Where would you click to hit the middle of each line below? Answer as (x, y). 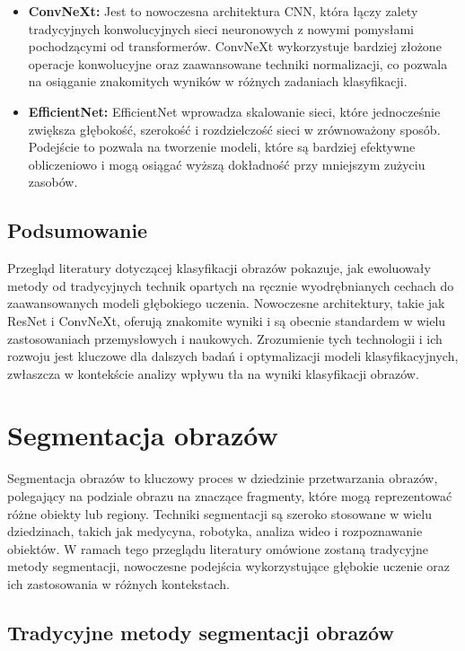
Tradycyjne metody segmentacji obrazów (201, 632)
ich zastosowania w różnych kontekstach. (118, 583)
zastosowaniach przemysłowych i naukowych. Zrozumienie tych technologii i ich (225, 338)
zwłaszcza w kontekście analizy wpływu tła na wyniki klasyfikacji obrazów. (213, 373)
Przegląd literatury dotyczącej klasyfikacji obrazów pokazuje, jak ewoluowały (219, 268)
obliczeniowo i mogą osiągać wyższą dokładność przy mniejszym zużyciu (227, 164)
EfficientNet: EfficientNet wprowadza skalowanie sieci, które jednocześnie (234, 111)
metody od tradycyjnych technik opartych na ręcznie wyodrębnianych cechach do (231, 285)
